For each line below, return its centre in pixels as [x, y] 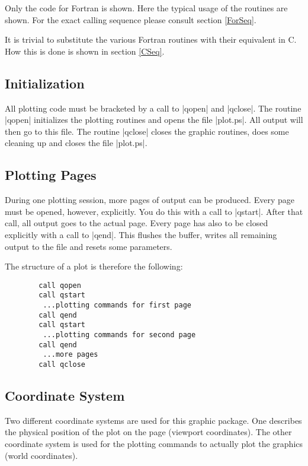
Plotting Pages [51, 175]
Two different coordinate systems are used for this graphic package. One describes [153, 420]
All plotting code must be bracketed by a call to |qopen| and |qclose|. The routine [153, 108]
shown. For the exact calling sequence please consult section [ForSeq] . [131, 19]
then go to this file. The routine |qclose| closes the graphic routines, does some [147, 131]
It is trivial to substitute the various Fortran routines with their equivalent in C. [151, 39]
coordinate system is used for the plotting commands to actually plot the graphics [154, 444]
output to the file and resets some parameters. [89, 246]
